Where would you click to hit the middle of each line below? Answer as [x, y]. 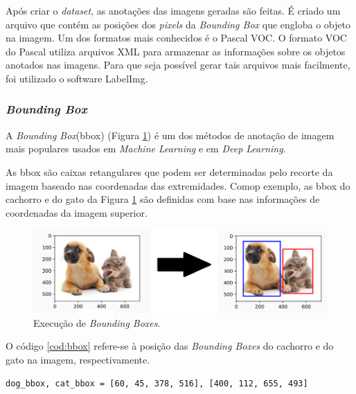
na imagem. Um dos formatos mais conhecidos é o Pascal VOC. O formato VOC [176, 38]
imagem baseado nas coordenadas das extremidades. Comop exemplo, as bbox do [178, 185]
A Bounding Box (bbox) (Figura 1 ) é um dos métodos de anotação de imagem [170, 135]
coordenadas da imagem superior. [77, 212]
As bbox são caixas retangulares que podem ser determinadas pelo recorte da [169, 171]
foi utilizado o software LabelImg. [77, 78]
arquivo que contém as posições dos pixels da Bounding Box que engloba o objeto [178, 24]
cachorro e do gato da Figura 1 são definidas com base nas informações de [163, 199]
